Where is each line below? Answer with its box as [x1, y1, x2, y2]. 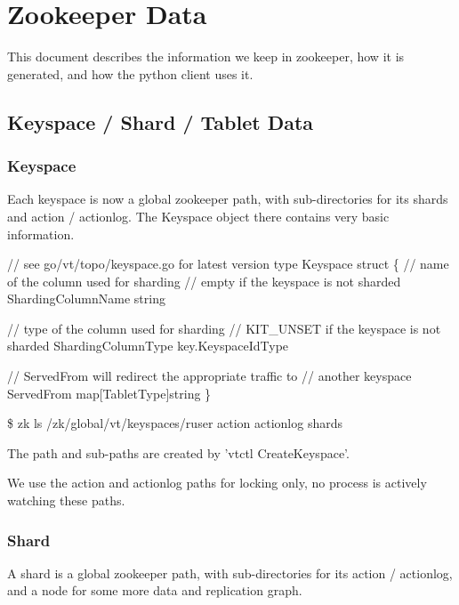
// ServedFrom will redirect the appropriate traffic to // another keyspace [7, 367, 412, 385]
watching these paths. [7, 491, 125, 510]
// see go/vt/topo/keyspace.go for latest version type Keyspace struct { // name [7, 254, 449, 273]
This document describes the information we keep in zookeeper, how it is [7, 47, 405, 66]
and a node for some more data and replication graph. [7, 581, 302, 600]
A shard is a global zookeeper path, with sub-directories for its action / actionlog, [7, 563, 453, 582]
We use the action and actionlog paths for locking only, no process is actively [7, 473, 427, 492]
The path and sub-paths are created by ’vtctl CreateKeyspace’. [7, 443, 350, 462]
